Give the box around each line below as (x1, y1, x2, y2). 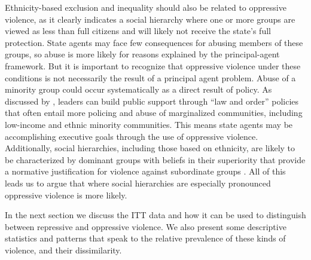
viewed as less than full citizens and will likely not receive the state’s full (5, 25, 271, 37)
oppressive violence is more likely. (5, 188, 127, 201)
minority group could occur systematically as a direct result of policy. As (5, 83, 272, 96)
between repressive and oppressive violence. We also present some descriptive (5, 220, 286, 233)
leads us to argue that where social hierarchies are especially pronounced (5, 176, 271, 189)
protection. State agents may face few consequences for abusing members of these (5, 36, 303, 48)
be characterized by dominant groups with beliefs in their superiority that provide (5, 153, 306, 166)
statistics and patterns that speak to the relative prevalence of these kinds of (5, 232, 286, 244)
